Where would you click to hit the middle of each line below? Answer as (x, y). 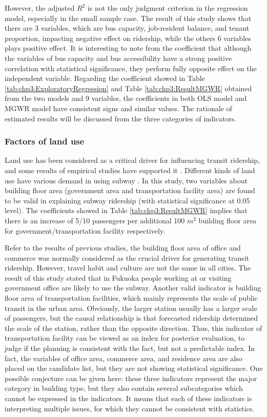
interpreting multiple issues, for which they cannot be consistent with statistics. (130, 408)
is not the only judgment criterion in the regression (168, 8)
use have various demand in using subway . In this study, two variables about (126, 180)
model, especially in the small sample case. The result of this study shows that (128, 18)
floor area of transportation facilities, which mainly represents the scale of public (131, 298)
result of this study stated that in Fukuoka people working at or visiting (118, 277)
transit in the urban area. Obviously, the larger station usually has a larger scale (131, 308)
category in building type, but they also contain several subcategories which (124, 388)
